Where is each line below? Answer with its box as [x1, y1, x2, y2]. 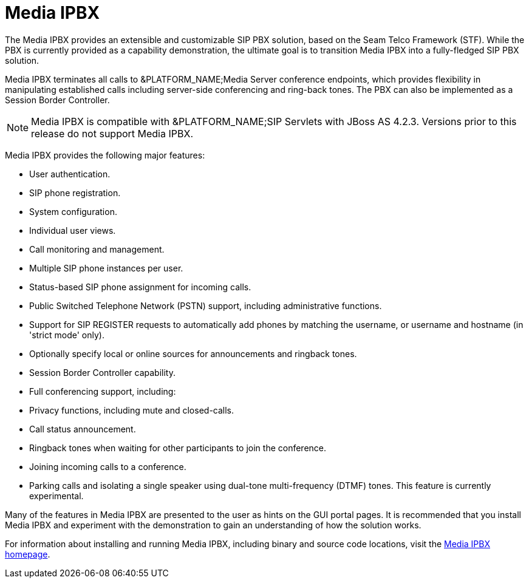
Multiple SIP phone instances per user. [29, 262, 183, 273]
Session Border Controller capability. [29, 367, 176, 378]
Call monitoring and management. [29, 244, 165, 254]
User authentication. [29, 168, 111, 179]
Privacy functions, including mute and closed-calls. [29, 404, 234, 415]
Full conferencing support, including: [29, 386, 176, 397]
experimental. [29, 490, 84, 501]
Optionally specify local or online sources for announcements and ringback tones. [29, 348, 357, 359]
